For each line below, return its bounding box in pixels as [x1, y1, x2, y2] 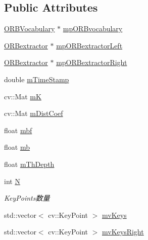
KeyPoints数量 [4, 193, 50, 203]
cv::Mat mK [4, 91, 41, 101]
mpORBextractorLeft [56, 40, 123, 50]
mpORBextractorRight [56, 57, 127, 68]
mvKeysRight [102, 226, 144, 237]
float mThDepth [4, 158, 55, 169]
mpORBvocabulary [63, 23, 123, 34]
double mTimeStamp [4, 74, 69, 84]
